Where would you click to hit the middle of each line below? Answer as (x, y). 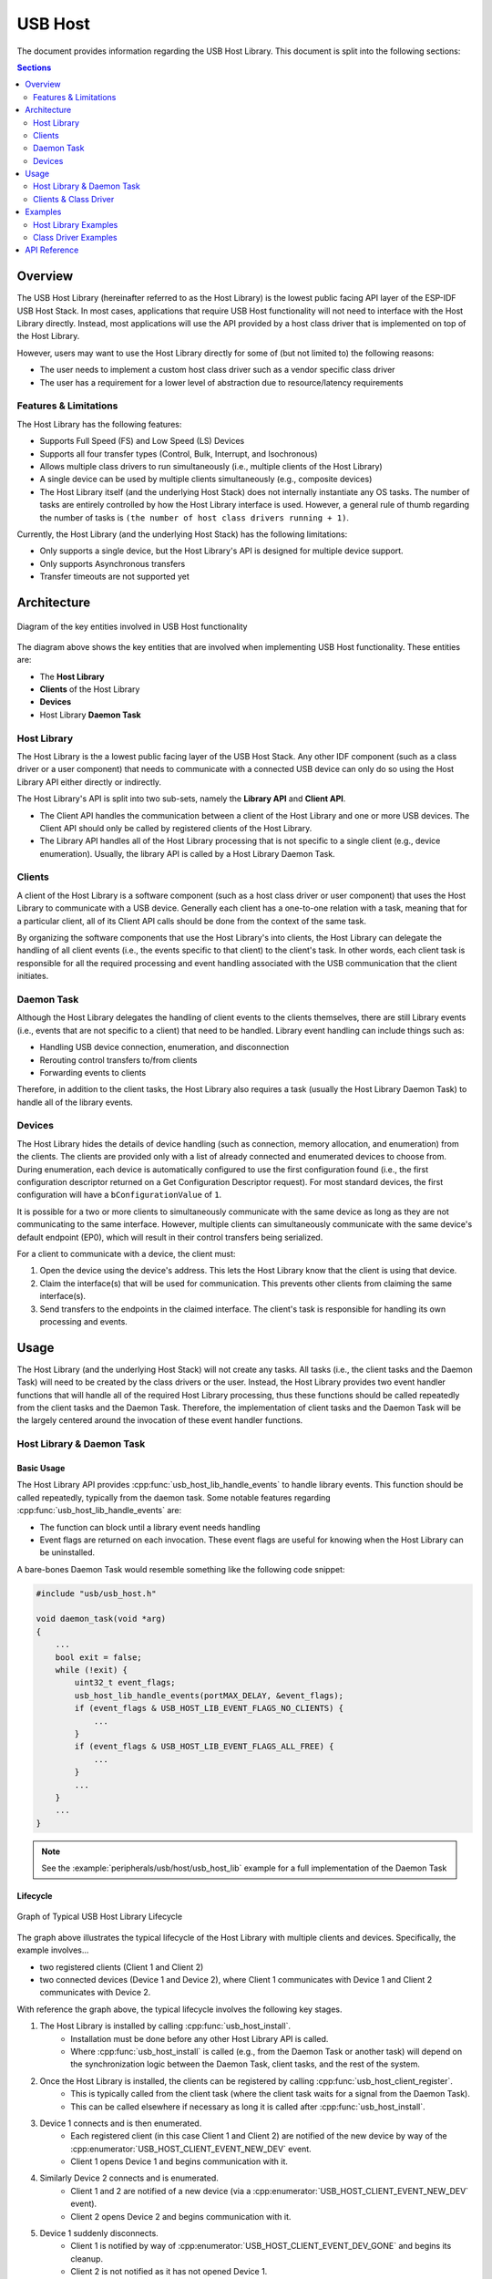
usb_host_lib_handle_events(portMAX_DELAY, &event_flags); (209, 1695)
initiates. (33, 976)
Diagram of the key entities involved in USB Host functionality (132, 626)
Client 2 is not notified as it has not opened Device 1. (169, 2272)
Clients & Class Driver (74, 199)
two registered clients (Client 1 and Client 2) (122, 1967)
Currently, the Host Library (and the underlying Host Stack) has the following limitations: (182, 534)
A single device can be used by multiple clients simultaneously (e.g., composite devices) (206, 480)
